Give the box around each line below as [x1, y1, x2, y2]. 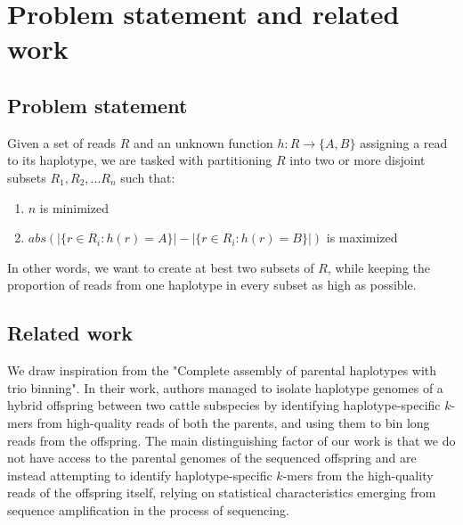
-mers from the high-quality [282, 465, 434, 484]
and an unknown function [133, 133, 273, 152]
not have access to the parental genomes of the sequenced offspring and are [7, 448, 417, 467]
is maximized [326, 228, 398, 247]
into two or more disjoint [289, 151, 426, 169]
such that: [120, 168, 175, 186]
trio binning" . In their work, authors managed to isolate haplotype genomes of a [7, 378, 443, 397]
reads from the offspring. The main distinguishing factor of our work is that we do [7, 431, 456, 449]
